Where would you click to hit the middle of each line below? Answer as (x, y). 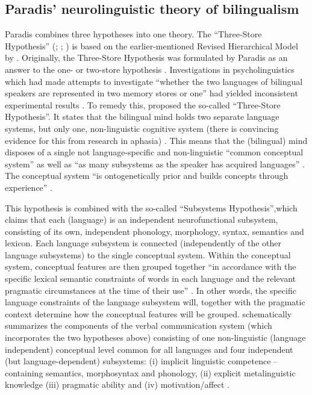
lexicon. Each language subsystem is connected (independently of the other (143, 243)
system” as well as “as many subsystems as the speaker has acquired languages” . (155, 163)
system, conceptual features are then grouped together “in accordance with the (151, 266)
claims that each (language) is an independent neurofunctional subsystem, (142, 219)
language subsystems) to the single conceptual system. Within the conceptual (148, 254)
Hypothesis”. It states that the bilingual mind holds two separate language (142, 117)
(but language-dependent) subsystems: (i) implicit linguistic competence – (142, 361)
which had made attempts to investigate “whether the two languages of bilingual (154, 81)
